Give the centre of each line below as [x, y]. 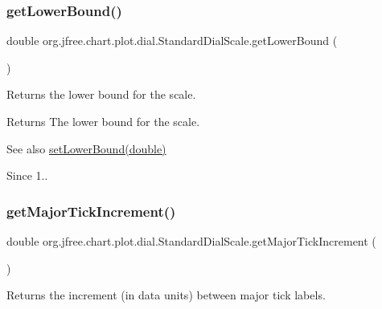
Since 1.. [27, 175]
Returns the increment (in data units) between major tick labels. [166, 295]
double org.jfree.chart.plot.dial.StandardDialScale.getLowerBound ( [172, 41]
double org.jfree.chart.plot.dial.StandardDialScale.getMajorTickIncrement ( [191, 241]
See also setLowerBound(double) [86, 148]
